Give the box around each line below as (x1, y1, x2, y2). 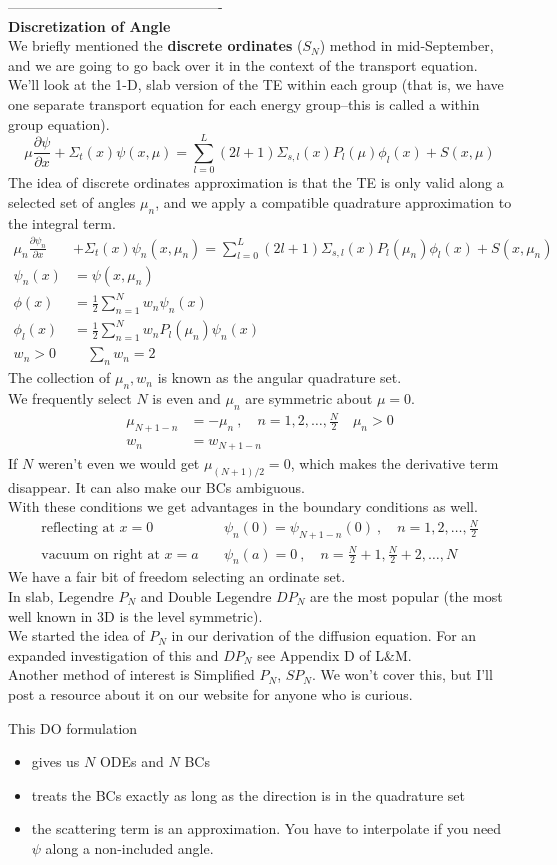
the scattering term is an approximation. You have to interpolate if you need (31, 818, 502, 839)
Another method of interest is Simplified (8, 664, 255, 685)
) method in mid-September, (319, 35, 494, 56)
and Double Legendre (140, 586, 272, 607)
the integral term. (8, 212, 116, 233)
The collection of (8, 367, 111, 388)
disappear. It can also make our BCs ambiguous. (8, 476, 305, 497)
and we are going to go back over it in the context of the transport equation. (8, 54, 478, 75)
